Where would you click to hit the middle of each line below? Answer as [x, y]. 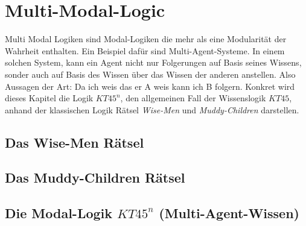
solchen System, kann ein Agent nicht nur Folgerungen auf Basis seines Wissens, [153, 62]
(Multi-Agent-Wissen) [229, 213]
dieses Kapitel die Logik [49, 98]
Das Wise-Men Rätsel [75, 142]
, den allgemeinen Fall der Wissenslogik [193, 98]
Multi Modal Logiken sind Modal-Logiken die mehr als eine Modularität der [146, 39]
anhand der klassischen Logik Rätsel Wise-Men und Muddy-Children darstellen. [152, 109]
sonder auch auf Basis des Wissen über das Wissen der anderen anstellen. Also [150, 74]
